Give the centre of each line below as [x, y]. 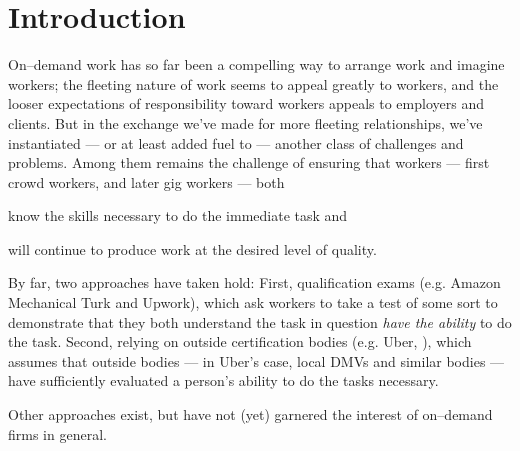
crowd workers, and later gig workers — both [146, 181]
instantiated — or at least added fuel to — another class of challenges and [236, 142]
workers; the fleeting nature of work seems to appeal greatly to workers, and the [253, 83]
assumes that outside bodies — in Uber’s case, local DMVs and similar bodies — [256, 360]
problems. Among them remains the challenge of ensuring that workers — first [249, 162]
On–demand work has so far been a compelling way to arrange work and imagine [256, 64]
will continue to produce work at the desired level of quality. [192, 248]
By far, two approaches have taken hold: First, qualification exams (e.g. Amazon [254, 282]
